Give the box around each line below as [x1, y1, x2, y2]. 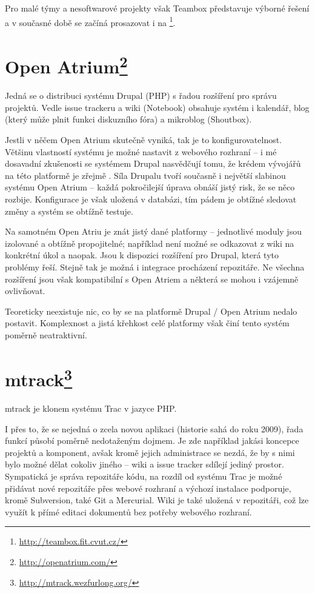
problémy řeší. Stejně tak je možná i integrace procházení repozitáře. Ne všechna [5, 261, 305, 273]
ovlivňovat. [5, 284, 45, 297]
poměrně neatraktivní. [5, 328, 87, 341]
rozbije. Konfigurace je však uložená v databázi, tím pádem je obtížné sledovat [5, 193, 297, 206]
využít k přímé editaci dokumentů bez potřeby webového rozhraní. [5, 505, 252, 518]
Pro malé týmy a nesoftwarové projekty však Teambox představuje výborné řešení [5, 2, 310, 14]
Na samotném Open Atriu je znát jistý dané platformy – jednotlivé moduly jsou [5, 225, 302, 238]
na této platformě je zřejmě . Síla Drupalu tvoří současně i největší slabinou [5, 169, 286, 181]
